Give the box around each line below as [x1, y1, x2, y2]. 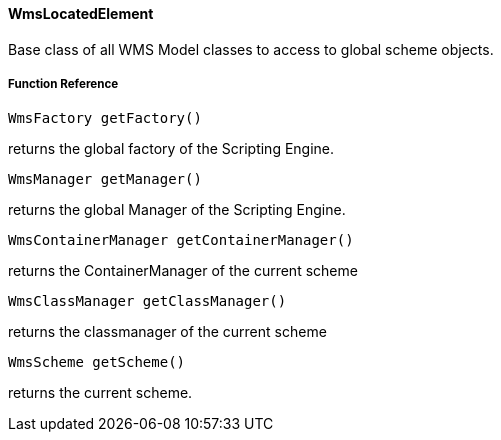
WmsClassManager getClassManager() [8, 293, 287, 310]
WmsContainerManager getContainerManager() [8, 232, 354, 249]
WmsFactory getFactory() [8, 110, 202, 127]
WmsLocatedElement [8, 5, 154, 22]
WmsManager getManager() [8, 171, 202, 188]
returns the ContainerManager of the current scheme [8, 262, 358, 280]
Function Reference [8, 77, 119, 91]
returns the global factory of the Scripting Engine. [8, 140, 335, 158]
